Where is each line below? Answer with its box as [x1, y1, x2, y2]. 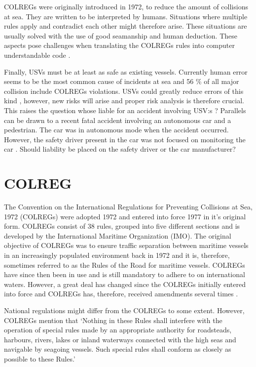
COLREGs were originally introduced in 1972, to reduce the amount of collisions [4, 1, 248, 11]
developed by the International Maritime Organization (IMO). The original [4, 230, 231, 241]
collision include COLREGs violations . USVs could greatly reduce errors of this [4, 85, 244, 96]
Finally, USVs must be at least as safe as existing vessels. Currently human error [4, 66, 248, 77]
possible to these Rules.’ [4, 353, 75, 364]
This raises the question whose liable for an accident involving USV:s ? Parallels [4, 105, 246, 115]
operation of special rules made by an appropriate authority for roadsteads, [4, 325, 232, 335]
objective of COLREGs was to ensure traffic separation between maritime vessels [4, 240, 249, 250]
